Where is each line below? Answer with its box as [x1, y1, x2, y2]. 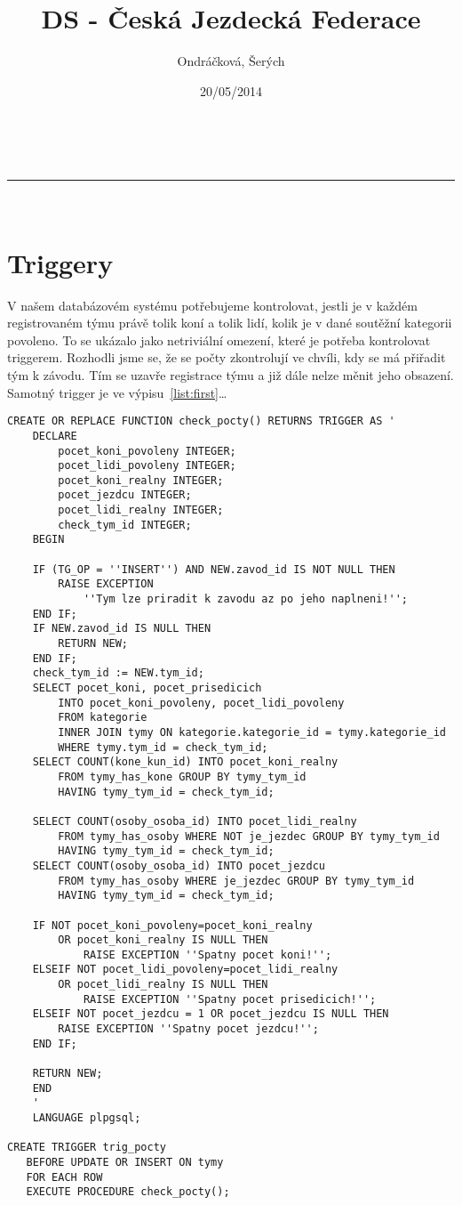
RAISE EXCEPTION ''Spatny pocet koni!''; [83, 948, 332, 961]
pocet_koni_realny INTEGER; [58, 473, 224, 487]
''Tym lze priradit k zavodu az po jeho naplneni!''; [83, 593, 409, 606]
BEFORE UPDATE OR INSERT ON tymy [26, 1156, 224, 1169]
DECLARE [32, 429, 77, 442]
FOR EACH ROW [26, 1170, 103, 1184]
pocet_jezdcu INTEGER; [58, 489, 192, 502]
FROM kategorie [58, 711, 147, 724]
